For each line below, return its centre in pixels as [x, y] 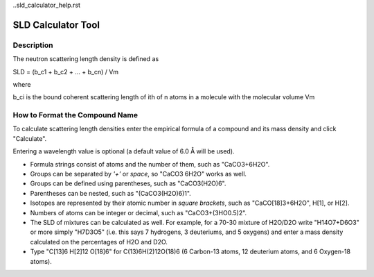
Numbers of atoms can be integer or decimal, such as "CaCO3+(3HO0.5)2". [139, 212]
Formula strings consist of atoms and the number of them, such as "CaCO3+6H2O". [150, 164]
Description [33, 45]
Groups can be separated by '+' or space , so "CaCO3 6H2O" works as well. [139, 174]
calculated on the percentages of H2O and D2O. [99, 242]
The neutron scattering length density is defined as [86, 59]
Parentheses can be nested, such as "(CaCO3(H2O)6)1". [111, 193]
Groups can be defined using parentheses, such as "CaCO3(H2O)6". [128, 183]
